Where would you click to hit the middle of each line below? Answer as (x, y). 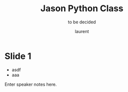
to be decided (82, 22)
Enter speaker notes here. (31, 84)
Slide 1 (18, 56)
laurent (82, 31)
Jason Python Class (82, 9)
